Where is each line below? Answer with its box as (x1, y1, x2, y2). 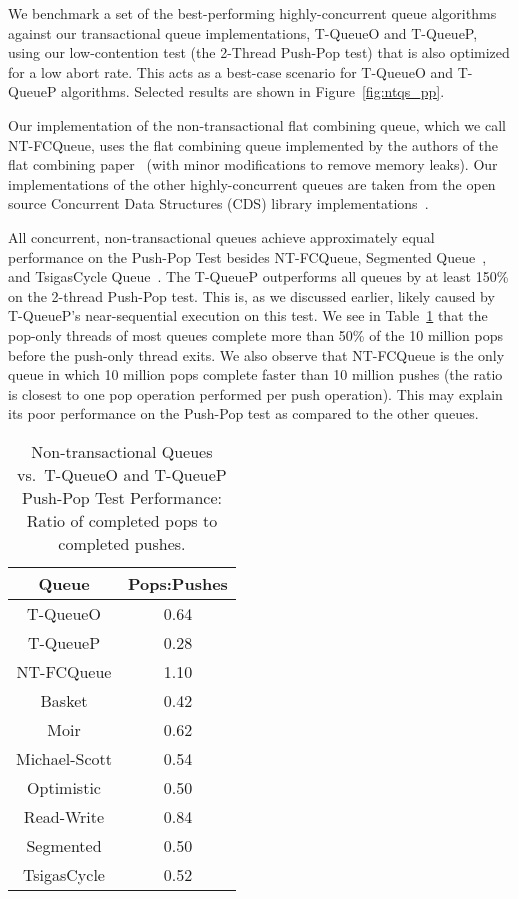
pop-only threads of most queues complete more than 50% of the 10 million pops (8, 324, 504, 345)
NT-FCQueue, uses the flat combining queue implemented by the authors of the (8, 134, 499, 155)
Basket (40, 688, 88, 712)
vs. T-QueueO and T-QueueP (17, 462, 227, 486)
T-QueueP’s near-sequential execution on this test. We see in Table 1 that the (8, 305, 488, 326)
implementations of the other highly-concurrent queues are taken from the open (8, 173, 496, 194)
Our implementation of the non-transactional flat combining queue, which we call (8, 114, 506, 135)
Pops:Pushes (128, 571, 228, 595)
